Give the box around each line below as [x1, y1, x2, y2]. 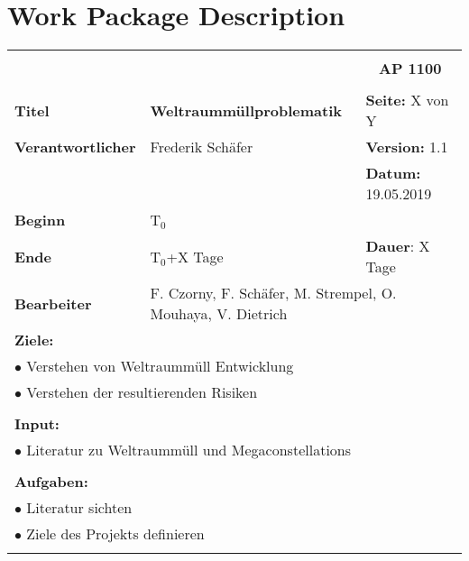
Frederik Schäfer [150, 136, 253, 158]
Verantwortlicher [14, 136, 136, 158]
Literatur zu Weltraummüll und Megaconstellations [26, 439, 352, 461]
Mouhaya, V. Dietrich [150, 303, 288, 325]
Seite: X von [365, 89, 449, 111]
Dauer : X [365, 235, 430, 257]
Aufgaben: [14, 471, 88, 492]
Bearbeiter [14, 292, 92, 314]
